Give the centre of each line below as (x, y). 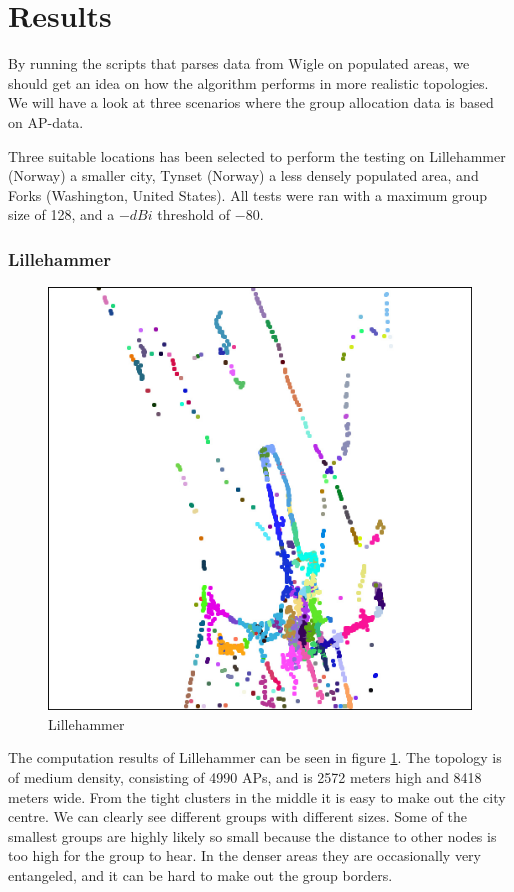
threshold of (194, 214)
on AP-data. (46, 121)
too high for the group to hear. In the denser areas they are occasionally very (245, 855)
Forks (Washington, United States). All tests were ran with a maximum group (248, 194)
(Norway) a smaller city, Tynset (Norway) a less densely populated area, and (243, 175)
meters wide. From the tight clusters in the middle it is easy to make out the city (257, 796)
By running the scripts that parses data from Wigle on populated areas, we (239, 63)
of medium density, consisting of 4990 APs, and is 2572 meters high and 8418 (245, 777)
